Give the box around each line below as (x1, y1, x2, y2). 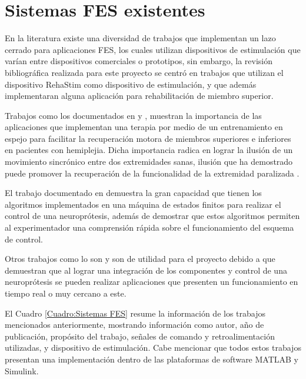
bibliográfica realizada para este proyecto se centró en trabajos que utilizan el (5, 66, 284, 78)
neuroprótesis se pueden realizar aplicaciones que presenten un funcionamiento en (5, 275, 298, 288)
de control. (5, 232, 43, 245)
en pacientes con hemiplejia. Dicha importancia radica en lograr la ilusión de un (5, 144, 293, 156)
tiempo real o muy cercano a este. (5, 287, 127, 299)
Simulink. (5, 364, 39, 377)
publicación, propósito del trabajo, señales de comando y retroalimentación (5, 330, 275, 342)
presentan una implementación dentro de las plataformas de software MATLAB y (5, 353, 298, 365)
